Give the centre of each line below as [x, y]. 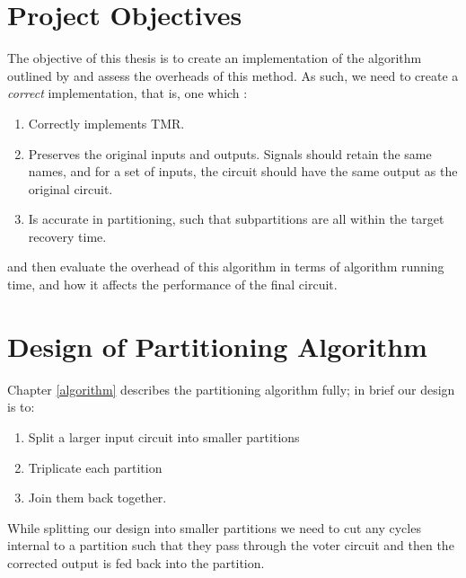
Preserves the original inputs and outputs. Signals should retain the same [230, 153]
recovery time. [67, 236]
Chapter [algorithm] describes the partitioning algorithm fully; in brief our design [231, 389]
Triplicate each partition [95, 467]
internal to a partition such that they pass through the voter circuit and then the [231, 545]
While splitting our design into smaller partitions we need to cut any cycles [214, 527]
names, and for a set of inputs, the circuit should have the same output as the [243, 171]
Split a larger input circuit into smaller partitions [164, 436]
